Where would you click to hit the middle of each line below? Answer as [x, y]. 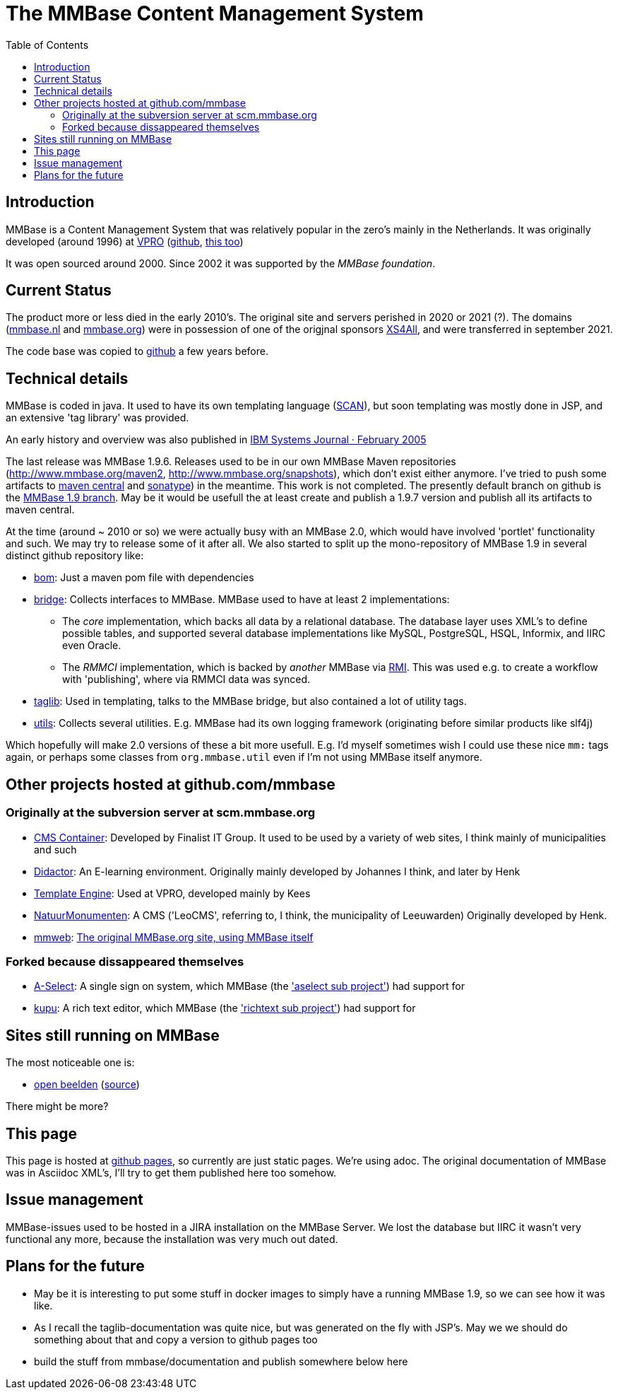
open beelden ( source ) [87, 1085]
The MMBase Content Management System [215, 13]
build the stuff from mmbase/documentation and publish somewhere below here [221, 1361]
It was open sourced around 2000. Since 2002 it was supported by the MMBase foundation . [221, 263]
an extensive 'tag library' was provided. [97, 418]
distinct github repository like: [75, 556]
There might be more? [57, 1107]
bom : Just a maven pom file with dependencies [144, 578]
